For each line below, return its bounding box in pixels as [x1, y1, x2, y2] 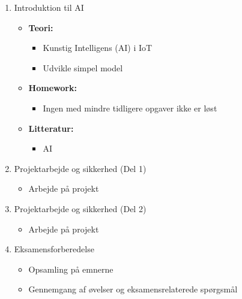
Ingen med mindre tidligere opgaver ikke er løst [43, 101, 217, 114]
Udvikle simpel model [43, 61, 123, 74]
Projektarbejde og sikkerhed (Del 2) [14, 202, 147, 215]
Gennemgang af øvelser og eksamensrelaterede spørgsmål [28, 283, 238, 295]
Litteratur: [28, 122, 74, 134]
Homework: [28, 81, 77, 94]
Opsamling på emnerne [28, 262, 113, 275]
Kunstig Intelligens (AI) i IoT [43, 41, 153, 54]
